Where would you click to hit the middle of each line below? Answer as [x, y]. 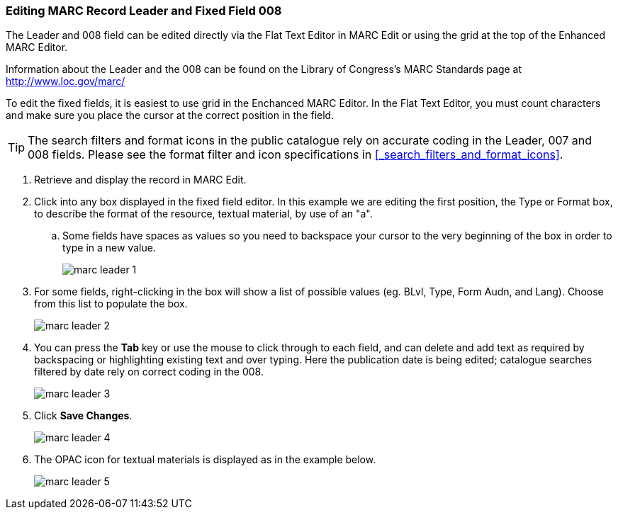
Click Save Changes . [83, 416]
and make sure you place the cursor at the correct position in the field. [170, 115]
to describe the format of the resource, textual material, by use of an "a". [203, 214]
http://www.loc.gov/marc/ [66, 81]
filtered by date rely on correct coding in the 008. [149, 372]
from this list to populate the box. [111, 304]
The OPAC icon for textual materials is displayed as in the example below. [205, 460]
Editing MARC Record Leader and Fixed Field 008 [144, 11]
